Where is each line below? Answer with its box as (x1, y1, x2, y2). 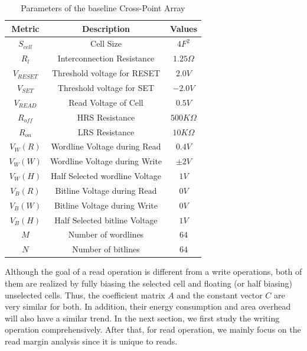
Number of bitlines (72, 243, 140, 255)
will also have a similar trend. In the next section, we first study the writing (5, 311, 280, 324)
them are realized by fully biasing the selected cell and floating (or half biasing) (5, 277, 292, 289)
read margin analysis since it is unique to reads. (5, 334, 178, 347)
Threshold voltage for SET (57, 81, 155, 93)
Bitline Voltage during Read (55, 184, 157, 196)
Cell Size (90, 37, 122, 50)
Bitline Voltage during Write (54, 199, 158, 211)
